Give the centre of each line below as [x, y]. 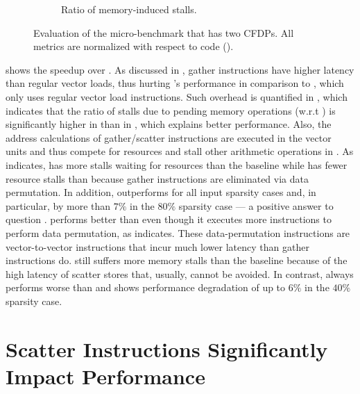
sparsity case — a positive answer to [256, 205]
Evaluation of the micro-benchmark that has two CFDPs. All [164, 32]
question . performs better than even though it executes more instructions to [169, 219]
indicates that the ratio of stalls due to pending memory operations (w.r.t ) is [171, 110]
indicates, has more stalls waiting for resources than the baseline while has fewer [177, 164]
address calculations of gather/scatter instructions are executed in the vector [169, 137]
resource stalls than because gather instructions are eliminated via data [157, 178]
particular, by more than [58, 205]
